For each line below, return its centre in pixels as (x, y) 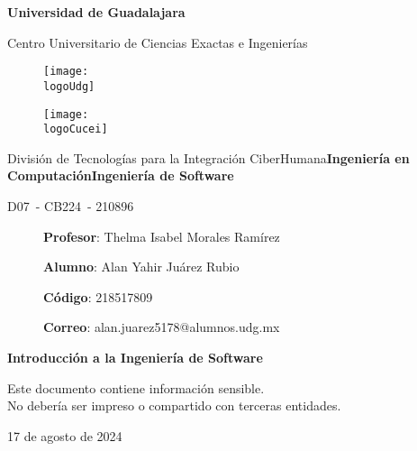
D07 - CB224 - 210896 (71, 206)
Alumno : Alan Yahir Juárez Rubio (141, 267)
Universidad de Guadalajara (96, 12)
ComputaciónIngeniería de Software (121, 175)
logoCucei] (76, 129)
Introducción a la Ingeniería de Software (135, 357)
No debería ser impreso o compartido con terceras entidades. (174, 405)
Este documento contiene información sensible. (136, 387)
